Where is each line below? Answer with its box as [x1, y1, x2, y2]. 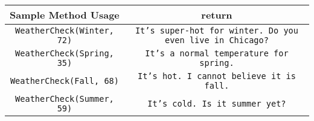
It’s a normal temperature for [145, 49, 289, 58]
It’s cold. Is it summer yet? [147, 99, 286, 108]
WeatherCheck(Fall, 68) [10, 76, 119, 86]
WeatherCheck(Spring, [15, 49, 114, 58]
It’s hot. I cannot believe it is [137, 71, 296, 81]
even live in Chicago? [165, 35, 269, 45]
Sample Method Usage [10, 8, 120, 22]
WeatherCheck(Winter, [15, 26, 114, 35]
